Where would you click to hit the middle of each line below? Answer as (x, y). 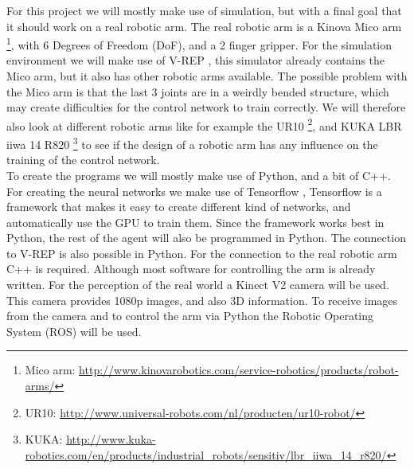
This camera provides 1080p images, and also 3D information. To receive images (202, 300)
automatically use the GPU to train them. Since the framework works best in (195, 222)
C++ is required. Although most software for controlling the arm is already (191, 269)
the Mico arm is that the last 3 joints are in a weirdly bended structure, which (198, 91)
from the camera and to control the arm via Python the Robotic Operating (190, 316)
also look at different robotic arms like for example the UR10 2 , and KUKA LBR (204, 124)
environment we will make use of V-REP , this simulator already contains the (196, 60)
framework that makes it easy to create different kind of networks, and (179, 207)
